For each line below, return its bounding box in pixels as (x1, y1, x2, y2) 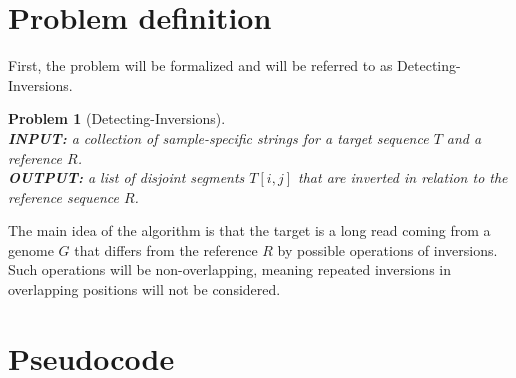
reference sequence (8, 186, 119, 207)
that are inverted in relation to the (298, 167, 508, 188)
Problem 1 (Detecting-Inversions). (8, 108, 226, 129)
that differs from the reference (74, 239, 258, 260)
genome (8, 239, 54, 260)
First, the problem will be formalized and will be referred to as (8, 55, 393, 76)
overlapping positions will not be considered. (8, 279, 281, 300)
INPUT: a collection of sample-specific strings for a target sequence (8, 127, 429, 148)
